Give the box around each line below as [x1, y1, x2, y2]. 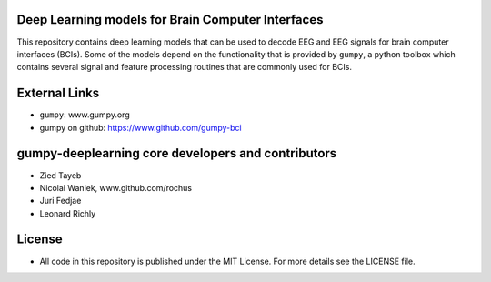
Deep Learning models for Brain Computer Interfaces [16, 12, 324, 27]
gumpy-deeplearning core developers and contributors [16, 146, 337, 161]
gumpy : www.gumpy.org [39, 109, 131, 120]
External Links [16, 86, 100, 101]
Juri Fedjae [39, 196, 82, 206]
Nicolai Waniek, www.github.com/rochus [39, 182, 193, 193]
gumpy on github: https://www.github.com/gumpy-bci [39, 122, 242, 133]
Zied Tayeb [39, 169, 82, 181]
